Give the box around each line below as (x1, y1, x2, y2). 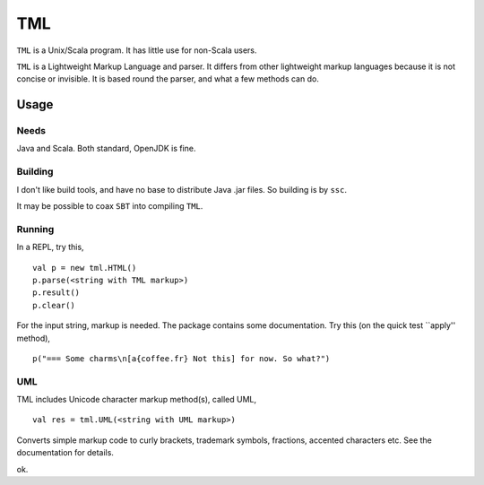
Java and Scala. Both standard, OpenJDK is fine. (16, 143, 196, 154)
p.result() (32, 288, 81, 298)
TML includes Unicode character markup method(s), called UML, (16, 394, 257, 405)
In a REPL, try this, (16, 242, 84, 253)
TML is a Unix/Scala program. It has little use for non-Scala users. (16, 45, 257, 56)
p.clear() (32, 300, 75, 310)
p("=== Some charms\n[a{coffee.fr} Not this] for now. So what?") (32, 353, 331, 363)
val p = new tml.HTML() (32, 263, 137, 273)
